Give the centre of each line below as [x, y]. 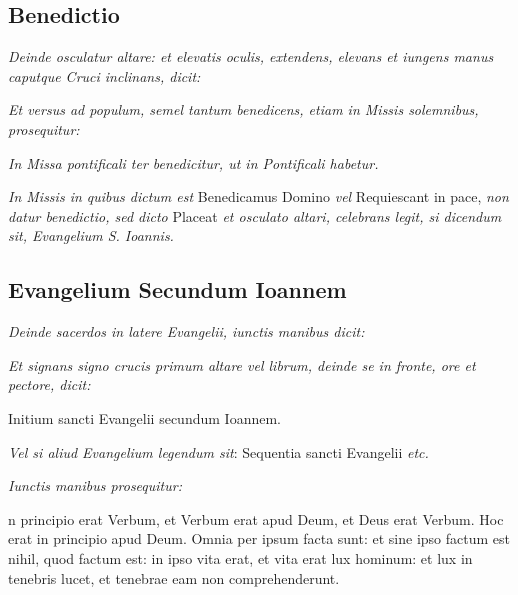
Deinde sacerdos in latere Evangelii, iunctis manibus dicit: [186, 331]
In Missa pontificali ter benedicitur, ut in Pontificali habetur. [193, 162]
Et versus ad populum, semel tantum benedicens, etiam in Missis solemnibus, [243, 109]
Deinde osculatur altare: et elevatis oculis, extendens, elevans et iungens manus [251, 56]
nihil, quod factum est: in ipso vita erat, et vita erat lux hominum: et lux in [240, 557]
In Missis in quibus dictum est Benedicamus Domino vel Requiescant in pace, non [258, 196]
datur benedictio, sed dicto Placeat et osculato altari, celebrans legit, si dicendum [255, 215]
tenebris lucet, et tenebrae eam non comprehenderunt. [174, 577]
